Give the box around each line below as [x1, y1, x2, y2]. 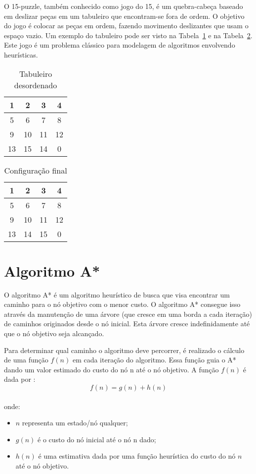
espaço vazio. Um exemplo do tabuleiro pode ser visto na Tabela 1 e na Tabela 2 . [4, 30, 253, 40]
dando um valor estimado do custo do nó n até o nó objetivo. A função [4, 364, 219, 374]
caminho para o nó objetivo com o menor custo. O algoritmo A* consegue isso [4, 299, 241, 309]
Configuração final [4, 164, 67, 176]
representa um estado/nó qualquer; [22, 417, 128, 428]
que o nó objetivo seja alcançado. [4, 328, 104, 339]
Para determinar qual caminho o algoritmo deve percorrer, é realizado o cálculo [4, 345, 245, 355]
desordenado [14, 79, 57, 91]
